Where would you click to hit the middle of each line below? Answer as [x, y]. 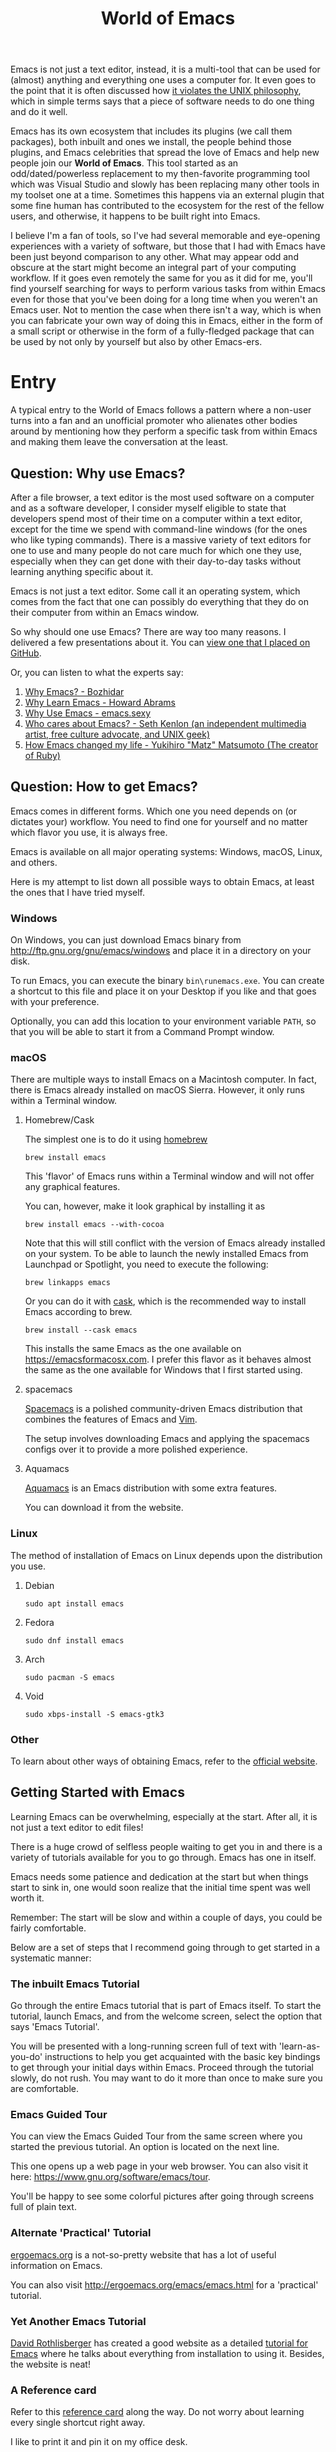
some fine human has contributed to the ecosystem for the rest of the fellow [167, 206]
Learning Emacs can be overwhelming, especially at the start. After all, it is [164, 1816]
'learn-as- [299, 2046]
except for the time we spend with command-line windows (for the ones [159, 529]
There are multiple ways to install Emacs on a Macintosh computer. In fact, [163, 1079]
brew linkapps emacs [67, 1283]
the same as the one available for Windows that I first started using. [163, 1370]
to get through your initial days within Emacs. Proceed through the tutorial [162, 2068]
